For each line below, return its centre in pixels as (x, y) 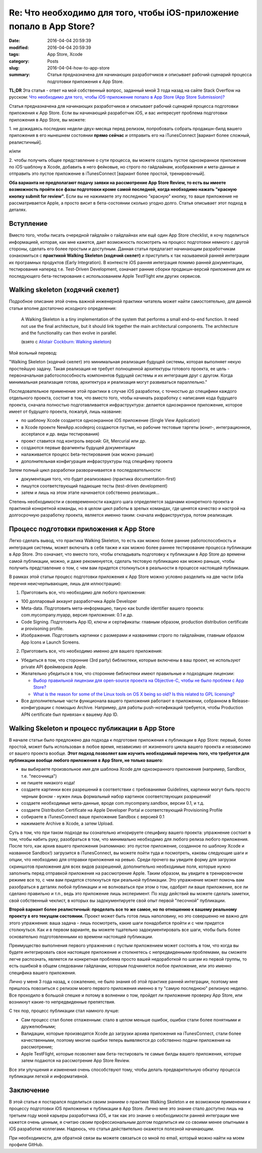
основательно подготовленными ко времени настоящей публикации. (81, 936)
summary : (20, 75)
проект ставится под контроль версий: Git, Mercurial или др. (84, 441)
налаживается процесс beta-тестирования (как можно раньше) (88, 455)
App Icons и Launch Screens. (50, 642)
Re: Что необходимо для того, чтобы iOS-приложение (124, 13)
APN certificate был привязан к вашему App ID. (70, 714)
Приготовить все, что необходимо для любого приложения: (83, 593)
